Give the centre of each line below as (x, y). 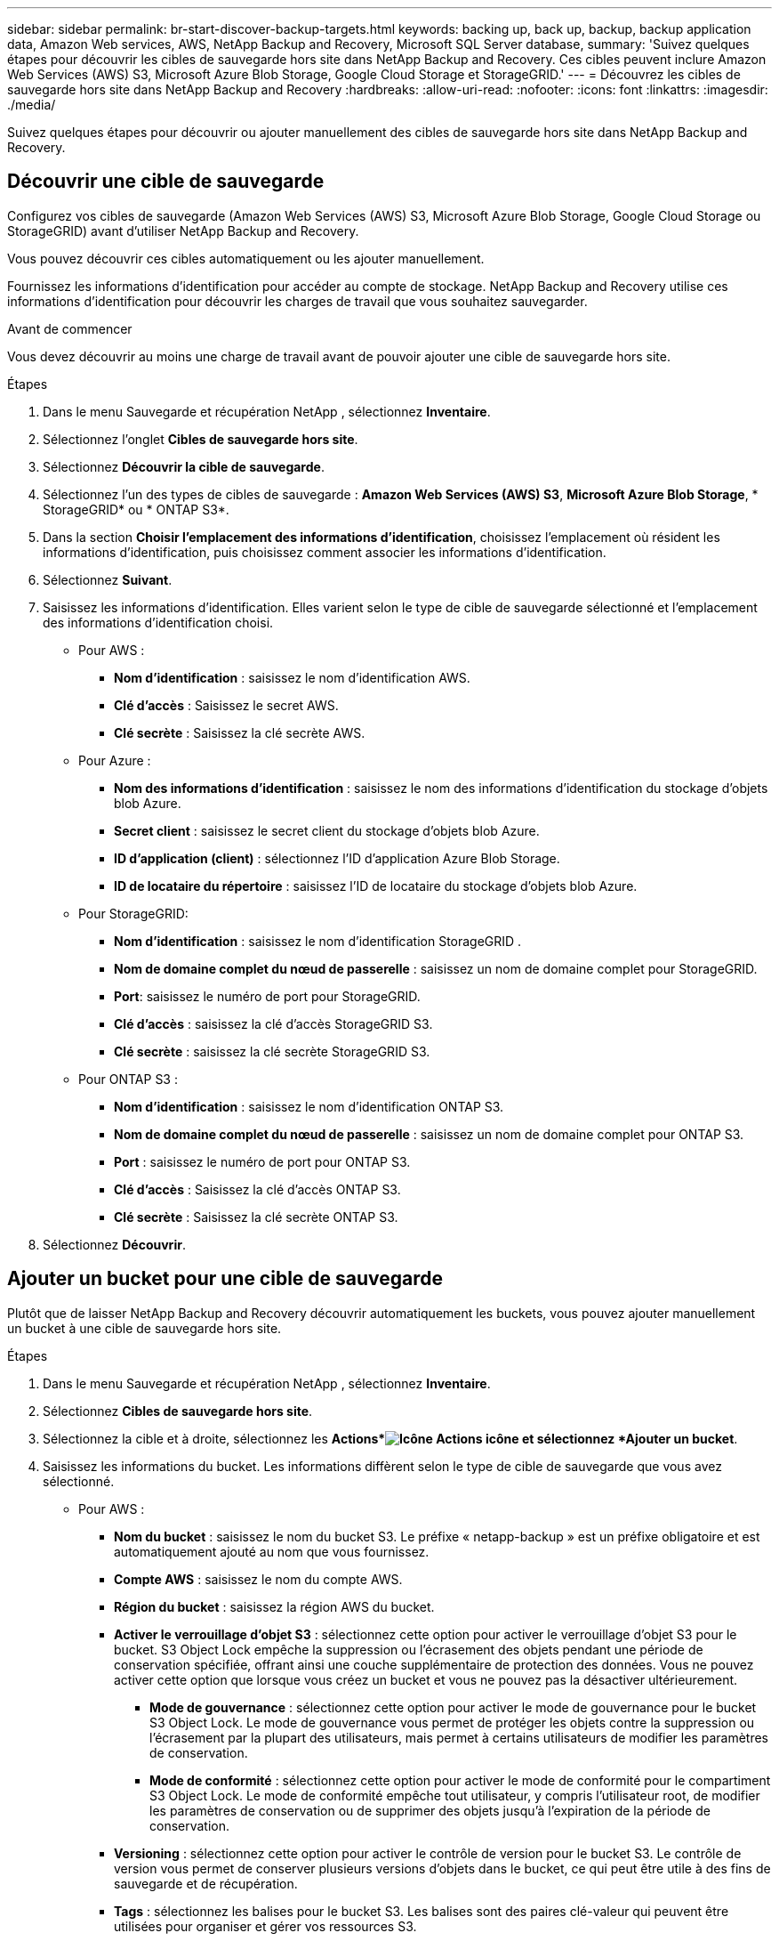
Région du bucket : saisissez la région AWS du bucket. (274, 1606)
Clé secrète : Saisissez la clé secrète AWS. (240, 732)
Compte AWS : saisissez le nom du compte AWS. (258, 1579)
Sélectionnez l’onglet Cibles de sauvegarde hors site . (201, 439)
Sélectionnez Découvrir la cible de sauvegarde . (184, 466)
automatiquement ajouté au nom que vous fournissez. (272, 1551)
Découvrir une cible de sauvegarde (166, 182)
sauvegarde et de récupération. (206, 1883)
